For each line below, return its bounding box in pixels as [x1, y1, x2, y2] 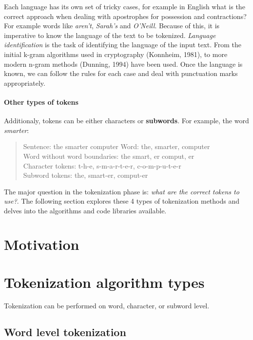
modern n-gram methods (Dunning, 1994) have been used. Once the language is [4, 58, 243, 69]
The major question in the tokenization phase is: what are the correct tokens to [4, 186, 239, 196]
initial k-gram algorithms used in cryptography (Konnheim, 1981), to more [4, 49, 228, 59]
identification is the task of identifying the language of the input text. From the [4, 39, 242, 50]
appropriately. [4, 77, 45, 88]
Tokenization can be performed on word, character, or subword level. [4, 300, 210, 310]
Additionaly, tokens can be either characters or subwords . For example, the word [4, 115, 249, 126]
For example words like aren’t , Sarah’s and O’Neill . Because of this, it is [4, 20, 220, 31]
